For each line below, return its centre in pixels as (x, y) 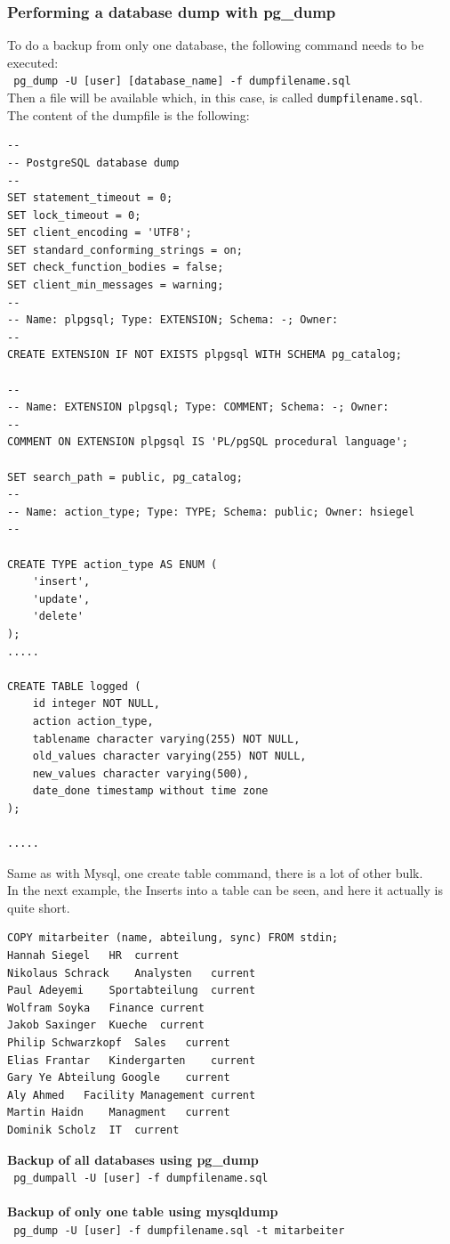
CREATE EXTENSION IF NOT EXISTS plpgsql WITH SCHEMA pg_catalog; (205, 355)
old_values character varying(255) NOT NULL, (169, 756)
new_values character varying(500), (141, 773)
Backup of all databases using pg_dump (133, 1159)
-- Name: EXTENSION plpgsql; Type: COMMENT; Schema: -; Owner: (198, 407)
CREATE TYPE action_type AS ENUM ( (112, 564)
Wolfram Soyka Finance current (106, 1008)
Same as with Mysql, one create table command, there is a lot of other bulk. (215, 872)
